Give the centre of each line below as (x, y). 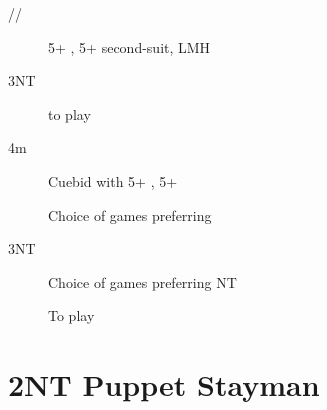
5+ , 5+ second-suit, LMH (129, 46)
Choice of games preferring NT (142, 281)
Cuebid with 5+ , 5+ (113, 180)
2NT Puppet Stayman (164, 384)
